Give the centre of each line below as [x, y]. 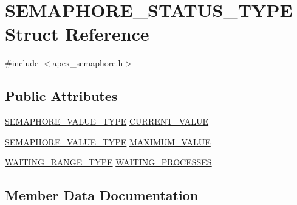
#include [22, 63]
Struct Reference [77, 34]
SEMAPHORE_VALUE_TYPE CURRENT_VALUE [107, 121]
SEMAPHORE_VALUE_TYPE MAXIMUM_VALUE [108, 141]
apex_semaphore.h [88, 63]
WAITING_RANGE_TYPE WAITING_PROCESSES [108, 162]
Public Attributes [61, 96]
